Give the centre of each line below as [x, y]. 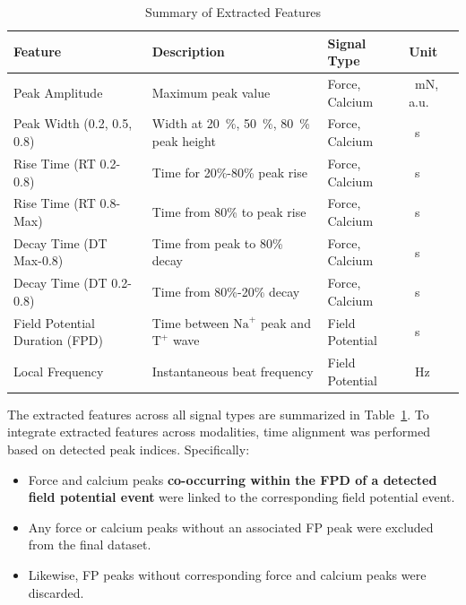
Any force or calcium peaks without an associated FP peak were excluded [231, 527]
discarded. [56, 592]
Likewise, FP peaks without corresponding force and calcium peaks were [227, 574]
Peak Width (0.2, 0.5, [73, 123]
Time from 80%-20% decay [226, 292]
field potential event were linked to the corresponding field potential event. [242, 497]
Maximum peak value [211, 92]
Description [188, 52]
